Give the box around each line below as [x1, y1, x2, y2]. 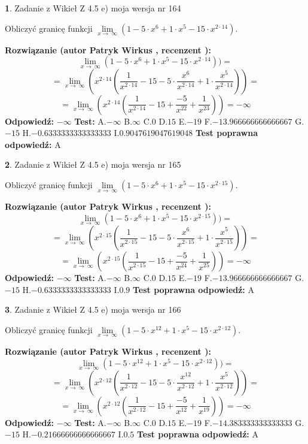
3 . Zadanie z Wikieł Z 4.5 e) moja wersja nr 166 [5, 303, 181, 316]
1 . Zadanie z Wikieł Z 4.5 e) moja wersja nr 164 [5, 2, 181, 14]
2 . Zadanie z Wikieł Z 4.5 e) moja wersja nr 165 [5, 158, 181, 171]
